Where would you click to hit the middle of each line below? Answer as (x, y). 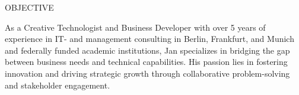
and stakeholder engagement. (58, 85)
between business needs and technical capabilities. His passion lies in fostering (146, 62)
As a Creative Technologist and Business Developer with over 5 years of (135, 27)
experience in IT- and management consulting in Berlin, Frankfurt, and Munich (149, 39)
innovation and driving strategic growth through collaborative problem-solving (147, 73)
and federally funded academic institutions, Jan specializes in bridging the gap (147, 50)
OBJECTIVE (29, 7)
